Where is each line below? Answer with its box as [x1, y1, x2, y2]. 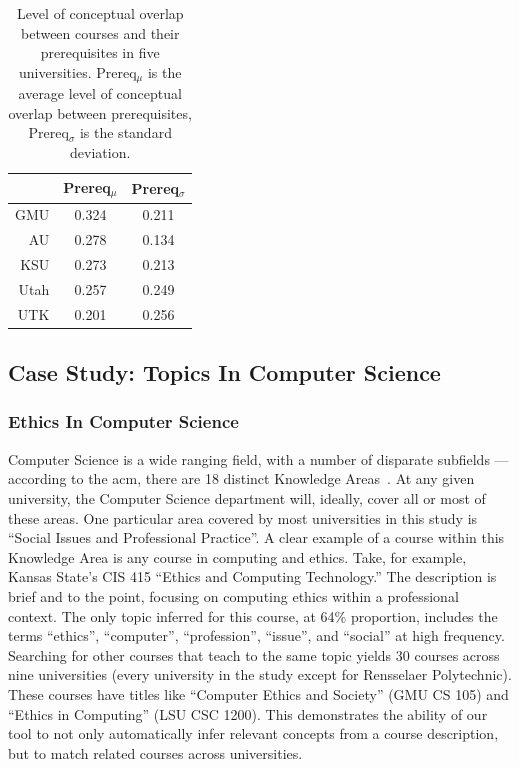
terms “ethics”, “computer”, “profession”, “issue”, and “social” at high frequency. [8, 625, 505, 646]
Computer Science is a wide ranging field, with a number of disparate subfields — [8, 448, 509, 469]
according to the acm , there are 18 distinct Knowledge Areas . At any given [8, 468, 475, 489]
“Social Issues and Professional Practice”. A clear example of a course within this [8, 527, 505, 548]
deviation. [70, 142, 131, 163]
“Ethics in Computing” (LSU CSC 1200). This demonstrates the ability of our [8, 703, 488, 724]
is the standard [79, 122, 172, 143]
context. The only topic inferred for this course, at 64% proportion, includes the [8, 605, 498, 626]
